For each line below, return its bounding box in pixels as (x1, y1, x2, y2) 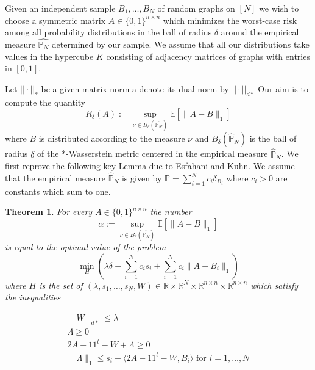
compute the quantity (5, 95, 86, 108)
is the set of (39, 278, 83, 291)
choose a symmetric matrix (5, 13, 106, 26)
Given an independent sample (5, 2, 116, 14)
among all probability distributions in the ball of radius (5, 26, 212, 38)
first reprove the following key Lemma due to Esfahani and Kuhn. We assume (5, 159, 295, 172)
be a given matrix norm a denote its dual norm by (41, 82, 229, 95)
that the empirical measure (5, 172, 106, 184)
